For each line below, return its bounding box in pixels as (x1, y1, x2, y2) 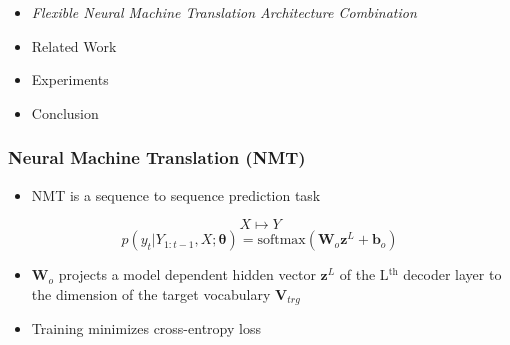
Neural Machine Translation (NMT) (8, 145, 306, 170)
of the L (339, 264, 389, 285)
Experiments (31, 69, 109, 90)
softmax (257, 233, 306, 248)
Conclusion (31, 102, 99, 123)
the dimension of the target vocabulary (31, 283, 271, 304)
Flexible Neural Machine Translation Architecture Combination (31, 2, 417, 22)
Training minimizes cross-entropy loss (31, 318, 261, 339)
